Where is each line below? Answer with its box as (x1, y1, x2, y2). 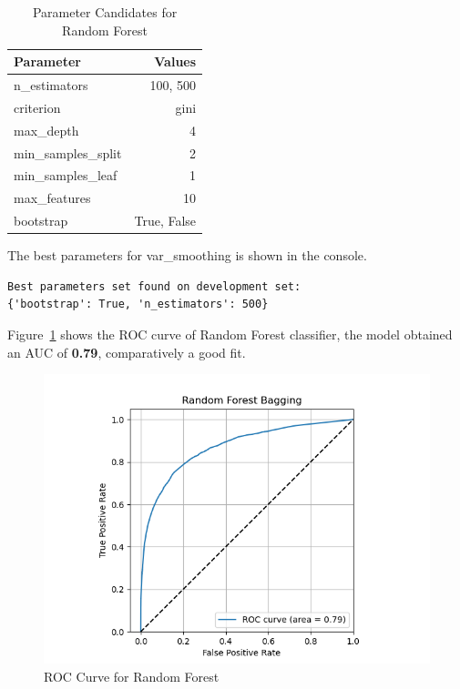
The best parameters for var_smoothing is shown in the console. (7, 246, 367, 265)
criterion (14, 97, 61, 117)
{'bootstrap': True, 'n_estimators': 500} (7, 298, 269, 311)
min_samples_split (14, 143, 122, 162)
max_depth (14, 120, 79, 139)
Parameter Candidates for (32, 3, 178, 21)
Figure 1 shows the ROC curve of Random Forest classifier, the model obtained (7, 324, 453, 343)
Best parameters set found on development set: (7, 279, 302, 293)
